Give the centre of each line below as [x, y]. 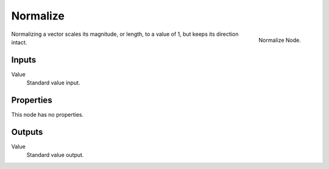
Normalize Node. [280, 40]
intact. [19, 42]
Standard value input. [53, 83]
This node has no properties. [48, 115]
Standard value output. [55, 155]
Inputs [24, 60]
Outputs [27, 132]
